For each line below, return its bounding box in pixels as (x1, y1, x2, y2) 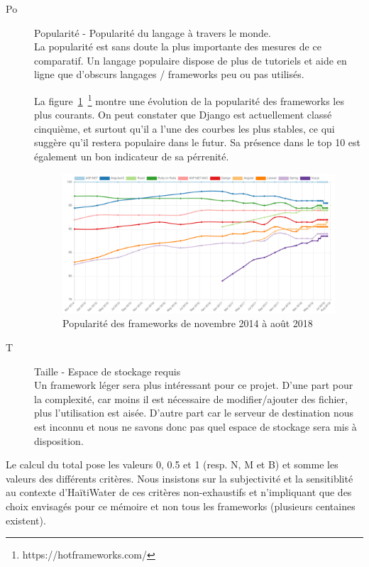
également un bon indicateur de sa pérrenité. (34, 149, 229, 163)
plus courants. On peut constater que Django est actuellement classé (34, 107, 332, 122)
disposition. (34, 433, 84, 448)
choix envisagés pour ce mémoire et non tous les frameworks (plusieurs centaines (6, 498, 356, 513)
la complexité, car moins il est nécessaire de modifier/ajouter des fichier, (34, 391, 348, 406)
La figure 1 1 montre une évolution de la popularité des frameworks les (34, 91, 344, 108)
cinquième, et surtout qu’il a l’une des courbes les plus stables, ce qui (34, 121, 335, 136)
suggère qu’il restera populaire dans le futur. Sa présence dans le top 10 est (34, 135, 360, 150)
